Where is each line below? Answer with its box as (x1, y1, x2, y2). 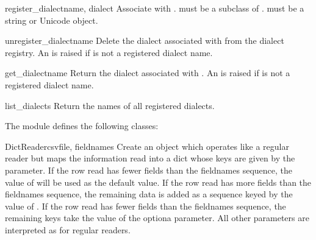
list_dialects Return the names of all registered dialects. (5, 99, 215, 111)
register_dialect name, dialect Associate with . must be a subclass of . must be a (5, 2, 304, 14)
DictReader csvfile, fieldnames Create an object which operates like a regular (5, 139, 289, 152)
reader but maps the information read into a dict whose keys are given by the (5, 152, 295, 164)
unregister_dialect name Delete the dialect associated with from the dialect (5, 34, 284, 47)
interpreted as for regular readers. (5, 223, 131, 236)
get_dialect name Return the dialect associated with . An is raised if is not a (5, 66, 290, 79)
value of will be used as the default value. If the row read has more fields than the (5, 175, 312, 188)
